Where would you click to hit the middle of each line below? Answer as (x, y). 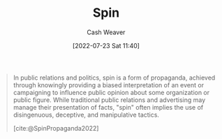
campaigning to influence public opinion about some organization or (111, 92)
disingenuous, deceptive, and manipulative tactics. (86, 115)
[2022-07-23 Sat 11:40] (106, 45)
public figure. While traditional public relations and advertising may (109, 100)
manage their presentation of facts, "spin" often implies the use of (108, 107)
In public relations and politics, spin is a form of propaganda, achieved (114, 78)
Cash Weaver (106, 32)
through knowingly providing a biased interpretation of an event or (108, 85)
